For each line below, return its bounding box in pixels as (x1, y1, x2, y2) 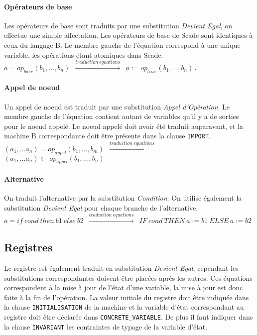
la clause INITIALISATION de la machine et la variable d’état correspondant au (4, 302, 244, 312)
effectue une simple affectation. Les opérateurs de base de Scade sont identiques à (4, 30, 253, 40)
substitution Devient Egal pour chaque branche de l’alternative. (4, 202, 198, 213)
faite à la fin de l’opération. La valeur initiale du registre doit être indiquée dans (4, 292, 249, 302)
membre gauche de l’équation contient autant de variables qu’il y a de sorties (4, 111, 239, 121)
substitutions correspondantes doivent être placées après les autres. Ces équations (4, 272, 253, 283)
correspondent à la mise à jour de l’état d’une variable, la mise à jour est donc (4, 282, 243, 293)
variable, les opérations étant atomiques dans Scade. (4, 49, 163, 60)
